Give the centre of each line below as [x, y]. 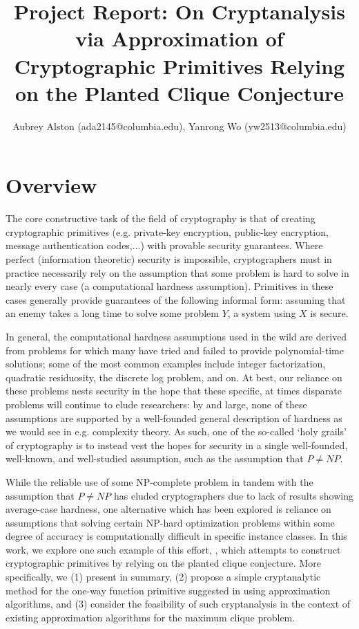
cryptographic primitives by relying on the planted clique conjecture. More [163, 563]
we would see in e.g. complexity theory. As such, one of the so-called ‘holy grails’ [176, 431]
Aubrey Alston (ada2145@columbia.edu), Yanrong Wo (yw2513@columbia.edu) [179, 126]
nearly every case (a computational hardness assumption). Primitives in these [169, 286]
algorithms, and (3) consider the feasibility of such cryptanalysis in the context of [178, 604]
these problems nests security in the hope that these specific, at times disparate [174, 391]
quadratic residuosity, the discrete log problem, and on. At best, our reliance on [174, 377]
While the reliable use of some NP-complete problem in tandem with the [159, 481]
